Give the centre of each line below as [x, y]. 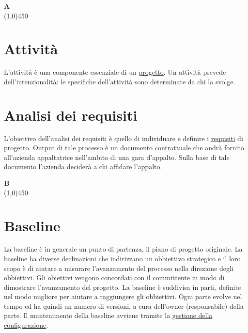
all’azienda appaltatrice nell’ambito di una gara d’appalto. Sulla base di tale [117, 157]
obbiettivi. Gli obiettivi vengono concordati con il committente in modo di [114, 277]
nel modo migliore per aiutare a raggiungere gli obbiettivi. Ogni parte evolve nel [123, 296]
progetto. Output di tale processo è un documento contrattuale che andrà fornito [124, 148]
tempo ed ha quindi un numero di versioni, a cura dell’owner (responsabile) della [124, 306]
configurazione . [26, 325]
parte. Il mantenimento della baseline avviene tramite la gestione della [108, 315]
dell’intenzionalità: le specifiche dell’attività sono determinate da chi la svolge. [120, 81]
